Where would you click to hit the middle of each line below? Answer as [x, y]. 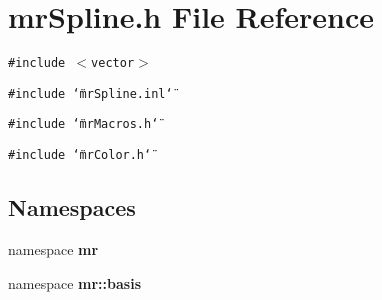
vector [113, 63]
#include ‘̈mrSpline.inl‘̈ [90, 93]
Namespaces [72, 207]
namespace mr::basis [74, 282]
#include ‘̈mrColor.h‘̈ [80, 155]
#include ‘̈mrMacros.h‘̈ [83, 124]
